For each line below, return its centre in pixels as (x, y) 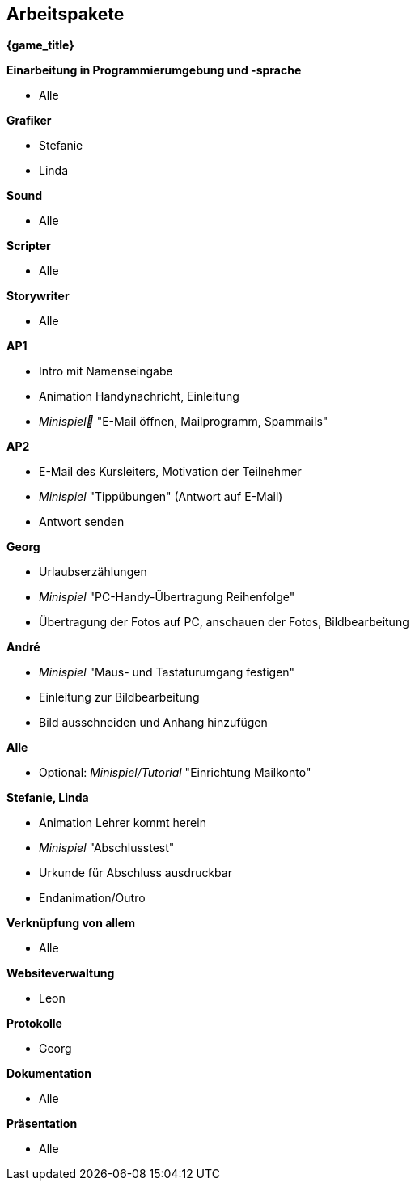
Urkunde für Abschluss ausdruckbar (136, 873)
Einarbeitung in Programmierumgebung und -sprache (154, 70)
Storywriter (38, 296)
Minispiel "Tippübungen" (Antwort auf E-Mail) (161, 497)
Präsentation (42, 1124)
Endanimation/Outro (92, 898)
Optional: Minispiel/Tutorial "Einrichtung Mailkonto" (175, 773)
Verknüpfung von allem (71, 923)
